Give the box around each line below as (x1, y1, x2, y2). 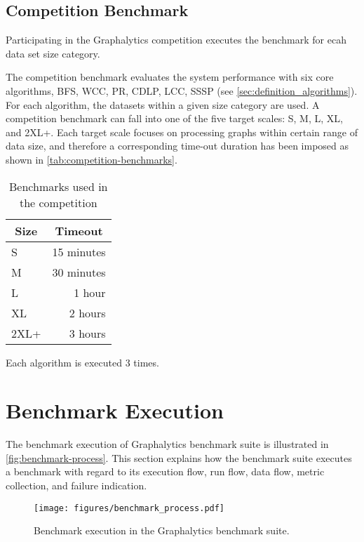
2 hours (69, 304, 106, 321)
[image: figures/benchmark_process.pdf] (34, 503, 225, 513)
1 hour (74, 284, 106, 300)
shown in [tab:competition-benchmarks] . (6, 152, 177, 166)
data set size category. (6, 46, 100, 60)
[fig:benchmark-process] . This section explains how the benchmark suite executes (6, 450, 352, 465)
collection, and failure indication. (6, 478, 147, 493)
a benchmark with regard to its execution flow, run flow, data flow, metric (6, 464, 325, 479)
